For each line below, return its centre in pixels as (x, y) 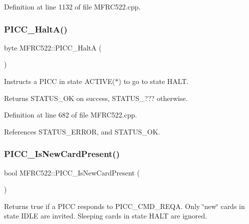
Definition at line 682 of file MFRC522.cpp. (71, 115)
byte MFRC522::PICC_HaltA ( (53, 47)
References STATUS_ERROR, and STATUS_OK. (82, 131)
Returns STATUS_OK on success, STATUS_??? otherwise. (96, 98)
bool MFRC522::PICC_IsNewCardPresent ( (72, 172)
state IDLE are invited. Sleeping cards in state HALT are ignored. (106, 216)
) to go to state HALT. (154, 81)
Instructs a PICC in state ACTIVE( (60, 81)
